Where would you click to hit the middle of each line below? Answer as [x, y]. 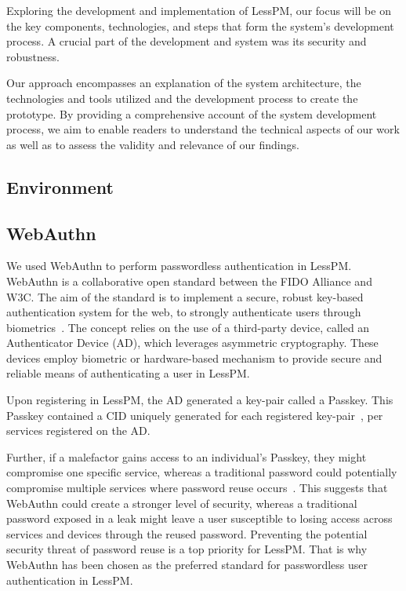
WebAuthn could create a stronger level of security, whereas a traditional [182, 503]
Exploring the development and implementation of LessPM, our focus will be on [199, 10]
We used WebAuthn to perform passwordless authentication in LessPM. [179, 266]
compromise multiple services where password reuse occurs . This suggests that [197, 488]
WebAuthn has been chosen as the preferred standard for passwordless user [187, 565]
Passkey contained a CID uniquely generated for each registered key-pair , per [195, 415]
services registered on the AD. [78, 430]
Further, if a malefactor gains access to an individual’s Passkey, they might [187, 456]
